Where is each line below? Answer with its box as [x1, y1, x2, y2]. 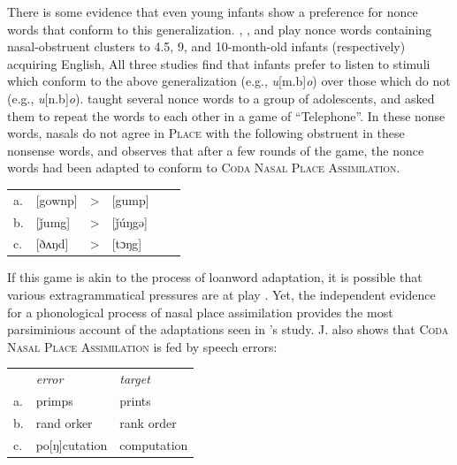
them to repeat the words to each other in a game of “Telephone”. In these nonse [7, 106, 446, 125]
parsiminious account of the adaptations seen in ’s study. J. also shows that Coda [7, 320, 449, 339]
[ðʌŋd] [35, 234, 69, 253]
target [119, 370, 150, 388]
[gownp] [35, 190, 78, 209]
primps [35, 392, 73, 410]
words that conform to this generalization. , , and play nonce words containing [7, 19, 432, 38]
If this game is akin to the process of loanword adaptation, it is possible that [7, 268, 423, 286]
